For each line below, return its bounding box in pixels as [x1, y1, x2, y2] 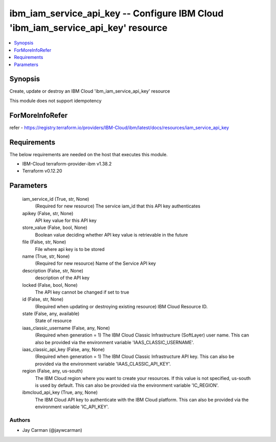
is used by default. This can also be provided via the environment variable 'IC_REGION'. [35, 382, 219, 388]
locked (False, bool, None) [22, 282, 78, 288]
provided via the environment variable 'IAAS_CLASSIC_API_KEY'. [35, 361, 171, 367]
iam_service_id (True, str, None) [22, 196, 89, 202]
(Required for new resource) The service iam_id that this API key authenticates [35, 203, 200, 209]
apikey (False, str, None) [22, 210, 74, 216]
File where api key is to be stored [35, 246, 105, 252]
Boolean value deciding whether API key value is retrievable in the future [35, 231, 188, 238]
